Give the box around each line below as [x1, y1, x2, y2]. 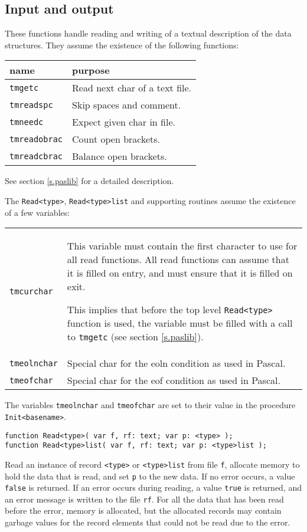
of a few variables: [5, 206, 70, 218]
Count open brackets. [72, 132, 161, 146]
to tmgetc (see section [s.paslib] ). [67, 330, 204, 344]
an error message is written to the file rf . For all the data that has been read [5, 492, 284, 505]
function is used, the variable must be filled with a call [67, 316, 293, 330]
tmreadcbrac [9, 151, 63, 161]
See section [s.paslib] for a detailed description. [5, 175, 174, 187]
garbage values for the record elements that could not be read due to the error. [5, 516, 290, 528]
